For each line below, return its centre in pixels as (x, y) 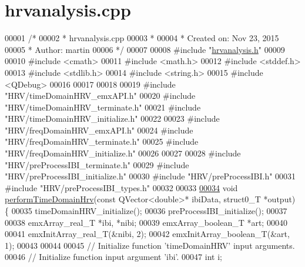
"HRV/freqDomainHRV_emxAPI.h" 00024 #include (99, 130)
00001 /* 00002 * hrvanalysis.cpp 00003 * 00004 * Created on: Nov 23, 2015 (142, 38)
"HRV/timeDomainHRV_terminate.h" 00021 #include (103, 107)
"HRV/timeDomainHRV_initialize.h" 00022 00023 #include (112, 119)
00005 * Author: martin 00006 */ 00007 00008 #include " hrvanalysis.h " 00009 (145, 49)
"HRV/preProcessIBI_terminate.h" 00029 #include (97, 164)
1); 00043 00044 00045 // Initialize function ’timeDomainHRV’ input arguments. (150, 245)
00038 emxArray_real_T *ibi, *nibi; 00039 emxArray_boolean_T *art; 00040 (146, 222)
